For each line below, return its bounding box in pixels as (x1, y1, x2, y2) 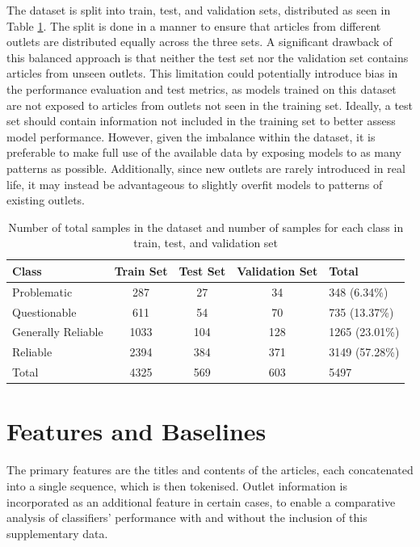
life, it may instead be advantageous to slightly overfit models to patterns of (6, 175, 383, 192)
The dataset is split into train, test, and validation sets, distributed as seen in (6, 2, 391, 18)
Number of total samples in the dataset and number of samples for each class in (8, 218, 404, 235)
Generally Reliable (12, 323, 103, 340)
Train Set (114, 262, 168, 279)
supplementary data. (6, 524, 108, 541)
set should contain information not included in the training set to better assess (6, 112, 396, 129)
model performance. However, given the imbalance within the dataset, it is (6, 128, 376, 145)
